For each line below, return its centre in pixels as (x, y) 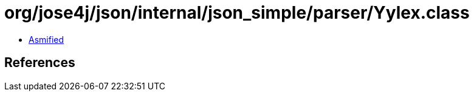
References (40, 63)
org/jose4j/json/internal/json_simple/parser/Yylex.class (237, 13)
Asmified (46, 39)
